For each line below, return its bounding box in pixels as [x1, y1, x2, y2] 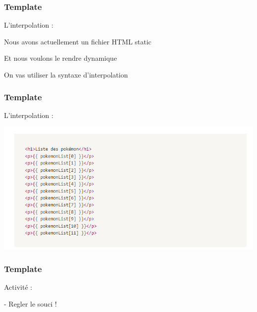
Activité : [4, 282, 33, 292]
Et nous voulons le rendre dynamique [4, 53, 117, 63]
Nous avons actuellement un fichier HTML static [4, 36, 152, 46]
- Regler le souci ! [4, 299, 57, 309]
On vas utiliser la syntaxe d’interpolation [4, 70, 128, 79]
